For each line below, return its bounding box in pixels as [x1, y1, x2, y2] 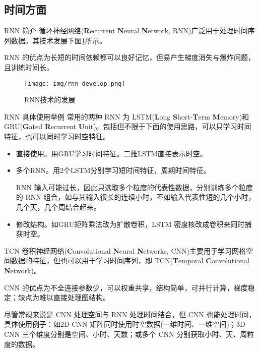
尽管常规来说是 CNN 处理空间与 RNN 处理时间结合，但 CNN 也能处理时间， [4, 309, 256, 319]
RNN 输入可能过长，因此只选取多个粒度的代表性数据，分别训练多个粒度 [16, 182, 253, 192]
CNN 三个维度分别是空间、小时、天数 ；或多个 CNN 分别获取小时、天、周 [4, 328, 247, 339]
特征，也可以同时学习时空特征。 [4, 131, 110, 142]
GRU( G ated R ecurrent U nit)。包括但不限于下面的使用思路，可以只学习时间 [4, 121, 251, 132]
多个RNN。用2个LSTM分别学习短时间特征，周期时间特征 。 [16, 165, 211, 175]
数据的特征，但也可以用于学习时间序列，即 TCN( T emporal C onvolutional [11, 255, 249, 266]
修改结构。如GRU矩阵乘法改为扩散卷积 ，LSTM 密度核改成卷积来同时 [16, 218, 245, 229]
